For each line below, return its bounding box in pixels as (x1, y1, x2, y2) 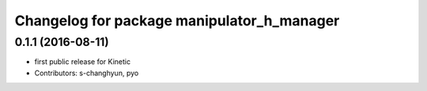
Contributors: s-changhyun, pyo (34, 68, 139, 78)
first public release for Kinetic (34, 57, 130, 66)
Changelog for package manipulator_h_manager (14, 12, 340, 29)
